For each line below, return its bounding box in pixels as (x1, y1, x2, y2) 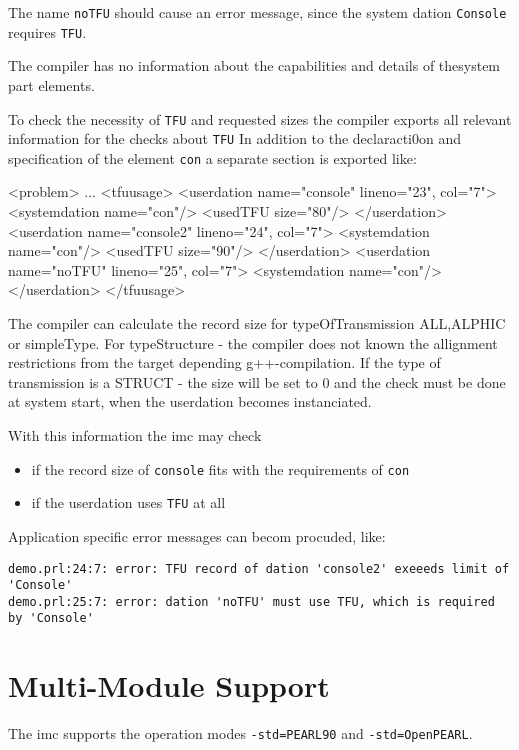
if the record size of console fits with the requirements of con (31, 458, 410, 479)
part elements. (8, 74, 95, 95)
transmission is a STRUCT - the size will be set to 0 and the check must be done (8, 371, 506, 392)
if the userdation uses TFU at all (31, 492, 226, 513)
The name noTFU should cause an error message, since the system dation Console (8, 2, 507, 22)
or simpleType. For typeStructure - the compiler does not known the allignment (8, 332, 498, 353)
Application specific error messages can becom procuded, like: (8, 525, 386, 546)
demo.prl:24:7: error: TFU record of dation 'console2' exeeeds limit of (8, 561, 510, 576)
